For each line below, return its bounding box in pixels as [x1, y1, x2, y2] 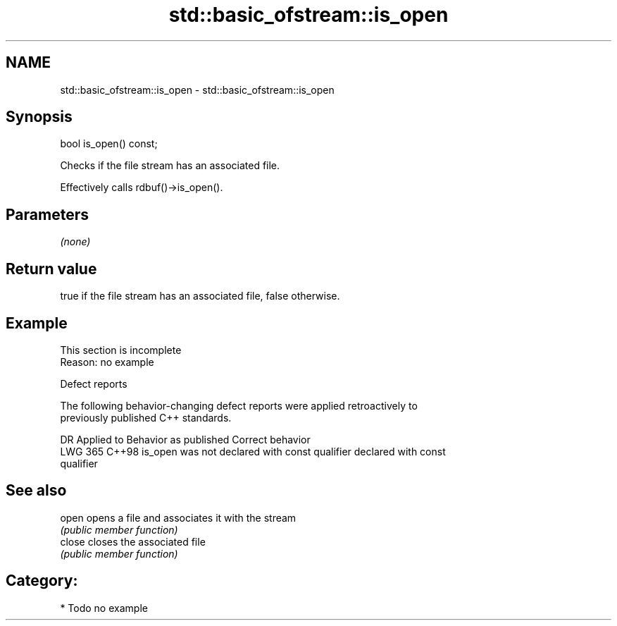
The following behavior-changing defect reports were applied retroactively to [60, 399, 418, 412]
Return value [6, 259, 97, 278]
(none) [60, 235, 91, 248]
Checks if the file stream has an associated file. [60, 159, 280, 172]
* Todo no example [60, 601, 148, 614]
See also [6, 481, 67, 500]
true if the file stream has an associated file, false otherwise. [60, 290, 340, 302]
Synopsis [6, 108, 73, 126]
